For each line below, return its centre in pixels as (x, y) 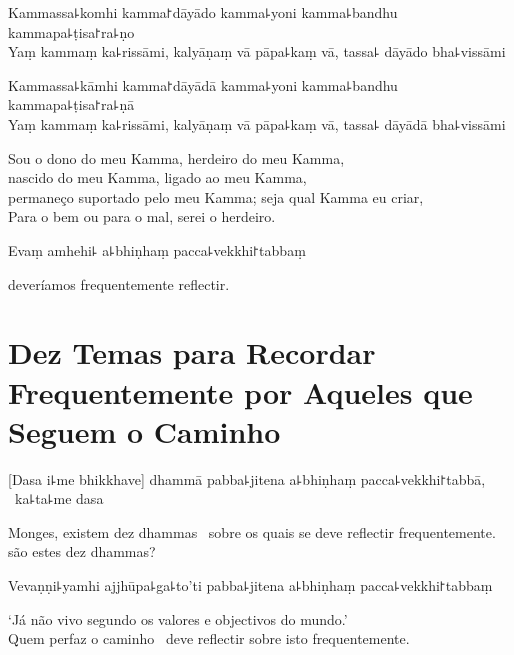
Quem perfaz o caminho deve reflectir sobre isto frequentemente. (209, 638)
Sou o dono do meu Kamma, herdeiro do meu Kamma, (176, 157)
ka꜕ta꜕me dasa (59, 498)
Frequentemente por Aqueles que (240, 391)
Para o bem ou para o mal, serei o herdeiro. (142, 216)
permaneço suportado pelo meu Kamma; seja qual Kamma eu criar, (216, 196)
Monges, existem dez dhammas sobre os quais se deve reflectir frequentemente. (252, 531)
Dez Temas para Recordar (192, 352)
